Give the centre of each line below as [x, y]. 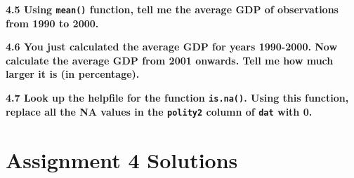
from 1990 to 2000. [52, 23]
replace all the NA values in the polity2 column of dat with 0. [159, 111]
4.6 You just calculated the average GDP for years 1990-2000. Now [172, 47]
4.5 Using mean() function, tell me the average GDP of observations [172, 9]
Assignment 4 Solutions [122, 159]
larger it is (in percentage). [73, 74]
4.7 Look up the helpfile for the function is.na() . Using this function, [177, 98]
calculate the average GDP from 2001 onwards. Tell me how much [170, 60]
